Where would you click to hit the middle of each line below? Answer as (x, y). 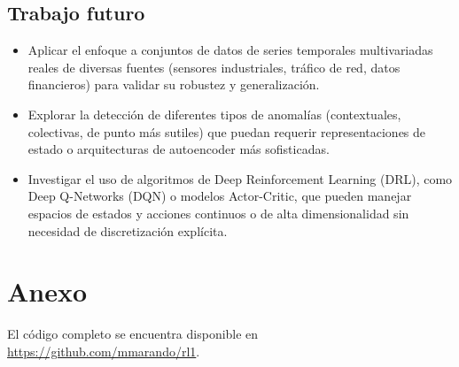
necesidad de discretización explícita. (128, 230)
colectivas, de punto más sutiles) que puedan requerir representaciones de (227, 131)
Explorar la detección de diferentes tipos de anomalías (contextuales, (214, 114)
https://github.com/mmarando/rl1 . (104, 351)
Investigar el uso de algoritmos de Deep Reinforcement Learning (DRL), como (240, 178)
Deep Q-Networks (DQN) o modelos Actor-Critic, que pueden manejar (220, 196)
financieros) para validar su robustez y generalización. (174, 84)
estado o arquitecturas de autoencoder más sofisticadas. (179, 149)
